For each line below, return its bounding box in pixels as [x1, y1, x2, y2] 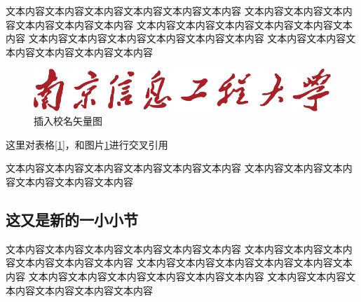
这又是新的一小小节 [6, 208, 138, 230]
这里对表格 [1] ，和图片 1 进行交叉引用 [6, 137, 168, 151]
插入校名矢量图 [34, 114, 102, 128]
